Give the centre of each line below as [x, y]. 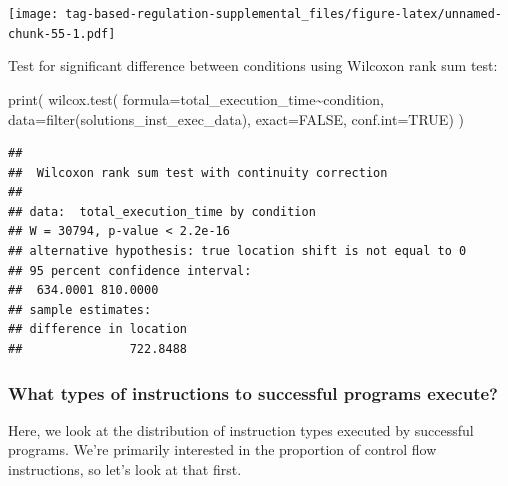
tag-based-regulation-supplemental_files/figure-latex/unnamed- [283, 14]
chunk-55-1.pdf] [62, 33]
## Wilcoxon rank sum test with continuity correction [198, 172]
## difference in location [97, 329]
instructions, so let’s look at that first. [125, 469]
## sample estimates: [80, 309]
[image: [33, 14]
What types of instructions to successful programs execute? [253, 392]
